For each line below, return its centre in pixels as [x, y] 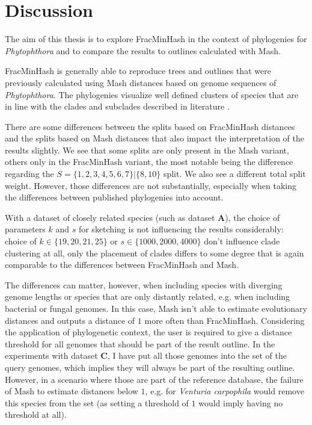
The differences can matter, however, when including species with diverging [144, 284]
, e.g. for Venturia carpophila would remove [225, 391]
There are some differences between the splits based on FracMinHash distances [150, 126]
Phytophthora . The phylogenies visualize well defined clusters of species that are [152, 94]
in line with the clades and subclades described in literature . [117, 106]
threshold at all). [36, 414]
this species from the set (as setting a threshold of [97, 402]
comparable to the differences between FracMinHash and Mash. [122, 265]
